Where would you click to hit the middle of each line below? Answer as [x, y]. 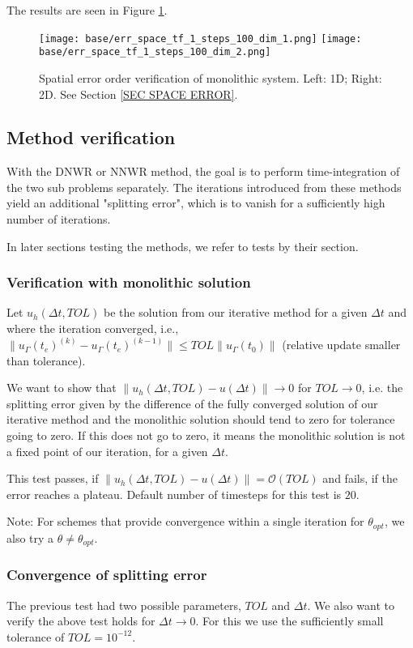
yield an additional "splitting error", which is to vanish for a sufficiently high [196, 203]
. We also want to [351, 605]
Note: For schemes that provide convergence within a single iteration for [185, 521]
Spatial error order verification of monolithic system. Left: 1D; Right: [211, 77]
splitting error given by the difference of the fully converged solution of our [192, 403]
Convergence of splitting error [107, 575]
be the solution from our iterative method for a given [236, 312]
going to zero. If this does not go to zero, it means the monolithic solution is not [206, 435]
